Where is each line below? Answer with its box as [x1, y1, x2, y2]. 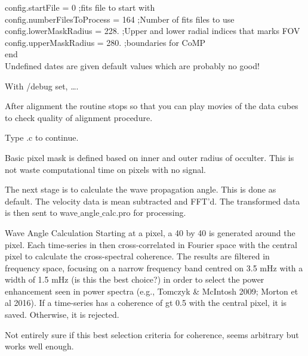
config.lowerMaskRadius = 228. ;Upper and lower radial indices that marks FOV [5, 24, 300, 37]
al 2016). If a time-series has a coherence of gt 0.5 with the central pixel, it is [5, 296, 287, 309]
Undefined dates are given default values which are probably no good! [5, 59, 260, 72]
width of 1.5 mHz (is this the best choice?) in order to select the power [5, 273, 264, 286]
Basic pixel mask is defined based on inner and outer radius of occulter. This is [5, 151, 294, 163]
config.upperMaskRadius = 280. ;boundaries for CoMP [5, 36, 206, 48]
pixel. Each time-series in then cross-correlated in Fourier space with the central [5, 238, 297, 250]
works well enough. [5, 340, 74, 352]
